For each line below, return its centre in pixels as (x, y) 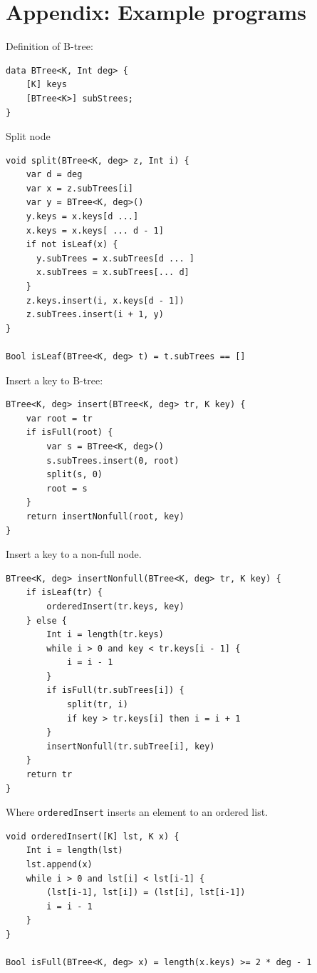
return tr (49, 775)
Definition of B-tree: (50, 46)
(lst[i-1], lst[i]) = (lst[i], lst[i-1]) (146, 893)
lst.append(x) (59, 865)
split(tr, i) (97, 705)
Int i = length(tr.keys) (105, 635)
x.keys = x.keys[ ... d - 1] (95, 230)
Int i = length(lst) (74, 850)
